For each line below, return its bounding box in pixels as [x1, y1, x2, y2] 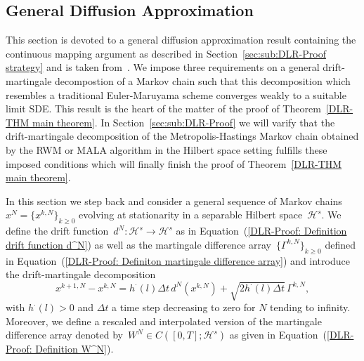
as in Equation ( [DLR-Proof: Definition [176, 223, 347, 238]
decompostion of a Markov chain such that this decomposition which [55, 73, 351, 88]
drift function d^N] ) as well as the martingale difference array [6, 237, 271, 251]
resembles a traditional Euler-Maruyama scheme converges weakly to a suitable [6, 87, 346, 102]
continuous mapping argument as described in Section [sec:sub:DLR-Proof [6, 46, 326, 60]
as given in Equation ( [229, 327, 327, 342]
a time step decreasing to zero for [112, 300, 256, 315]
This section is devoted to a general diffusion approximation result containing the [6, 32, 356, 47]
